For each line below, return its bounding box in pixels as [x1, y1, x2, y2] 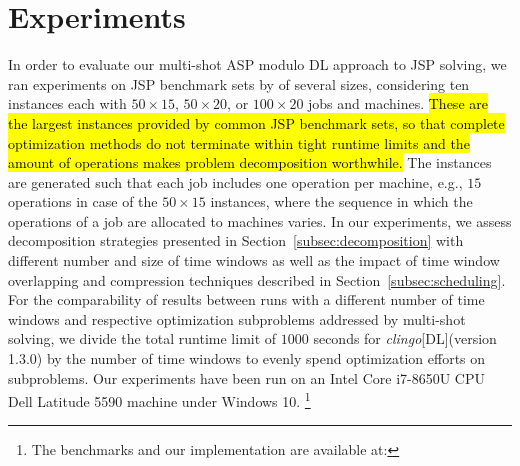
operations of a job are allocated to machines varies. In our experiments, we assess [8, 210, 512, 231]
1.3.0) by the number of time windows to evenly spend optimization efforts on [8, 348, 486, 369]
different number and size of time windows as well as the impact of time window [8, 250, 500, 271]
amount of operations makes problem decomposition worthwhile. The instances [8, 152, 492, 173]
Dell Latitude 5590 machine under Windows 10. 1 [8, 388, 311, 411]
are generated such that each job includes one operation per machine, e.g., [8, 171, 463, 192]
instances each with [8, 93, 127, 114]
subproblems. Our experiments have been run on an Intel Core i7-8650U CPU [8, 367, 486, 388]
